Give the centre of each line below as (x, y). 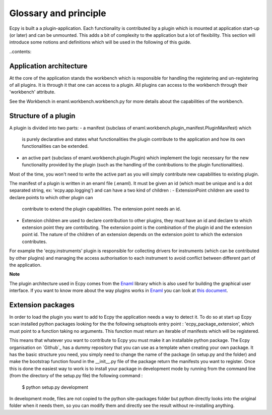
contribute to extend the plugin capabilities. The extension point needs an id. (101, 209)
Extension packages (42, 305)
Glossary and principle (58, 13)
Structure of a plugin (42, 116)
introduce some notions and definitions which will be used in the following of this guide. (100, 42)
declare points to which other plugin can (51, 197)
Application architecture (48, 66)
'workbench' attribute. (32, 92)
